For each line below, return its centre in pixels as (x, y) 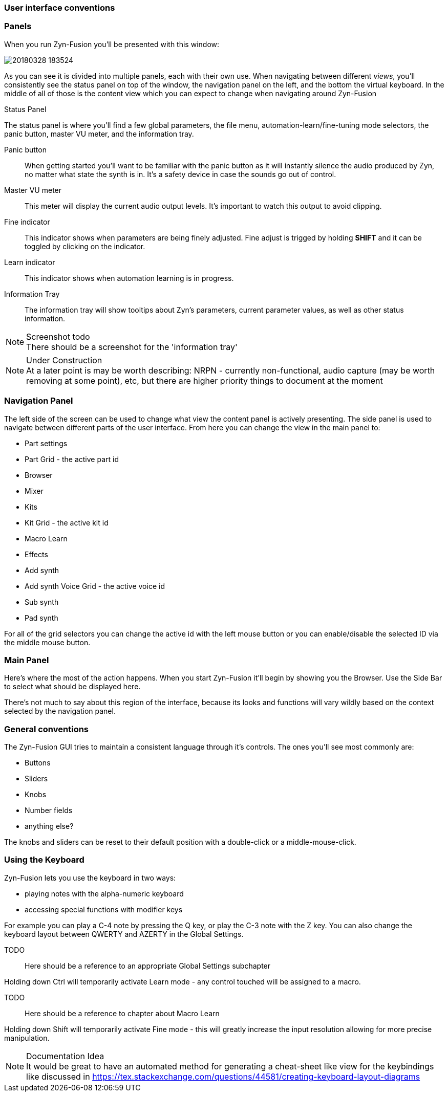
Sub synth (42, 602)
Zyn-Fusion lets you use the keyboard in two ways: (90, 878)
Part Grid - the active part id (72, 459)
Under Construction (64, 360)
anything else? (49, 826)
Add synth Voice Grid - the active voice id (95, 586)
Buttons (38, 763)
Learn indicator (30, 262)
